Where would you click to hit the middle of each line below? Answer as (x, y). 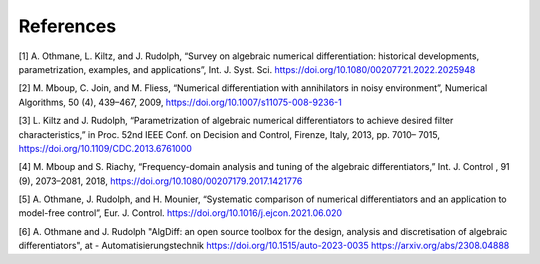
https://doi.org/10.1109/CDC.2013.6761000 (105, 148)
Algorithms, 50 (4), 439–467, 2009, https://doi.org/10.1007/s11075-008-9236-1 (180, 102)
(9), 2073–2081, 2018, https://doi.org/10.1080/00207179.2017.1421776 (160, 181)
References (67, 26)
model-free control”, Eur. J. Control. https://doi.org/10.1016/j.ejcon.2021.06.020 (180, 213)
